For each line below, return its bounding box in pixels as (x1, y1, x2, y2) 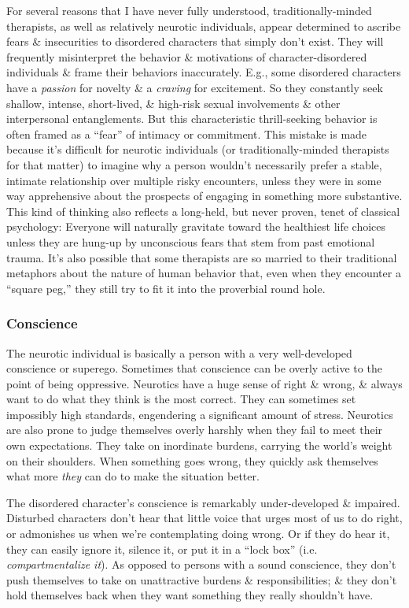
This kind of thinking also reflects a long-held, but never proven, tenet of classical (6, 202, 400, 219)
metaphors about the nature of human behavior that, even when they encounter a (6, 265, 401, 281)
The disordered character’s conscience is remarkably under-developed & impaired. (6, 494, 400, 510)
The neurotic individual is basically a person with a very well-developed (6, 344, 352, 361)
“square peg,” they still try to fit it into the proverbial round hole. (6, 280, 326, 296)
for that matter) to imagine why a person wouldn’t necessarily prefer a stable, (6, 156, 382, 172)
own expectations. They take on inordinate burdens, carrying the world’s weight (6, 437, 392, 454)
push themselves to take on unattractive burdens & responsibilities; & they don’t (6, 571, 397, 588)
